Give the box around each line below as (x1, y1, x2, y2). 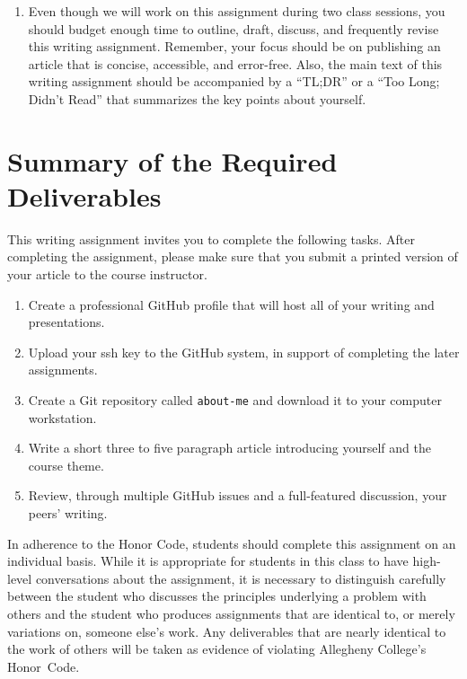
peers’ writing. (28, 504, 108, 523)
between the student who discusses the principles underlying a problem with (7, 586, 427, 605)
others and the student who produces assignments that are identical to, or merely (7, 604, 455, 623)
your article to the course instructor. (7, 265, 207, 284)
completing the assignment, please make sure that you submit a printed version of (7, 247, 458, 266)
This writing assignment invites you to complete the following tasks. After (7, 229, 415, 248)
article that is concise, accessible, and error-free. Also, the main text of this (28, 54, 443, 73)
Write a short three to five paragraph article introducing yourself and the (28, 438, 431, 457)
